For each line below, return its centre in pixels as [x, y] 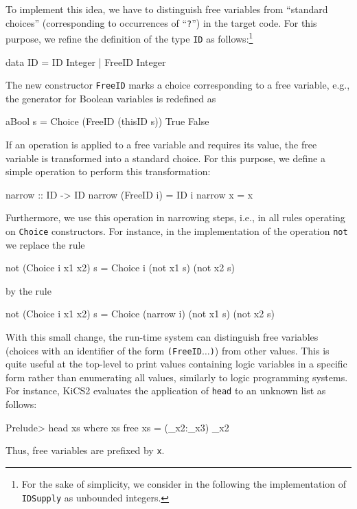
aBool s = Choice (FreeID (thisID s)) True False [107, 121]
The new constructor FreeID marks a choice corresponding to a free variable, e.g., [178, 85]
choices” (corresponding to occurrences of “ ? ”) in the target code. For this [161, 22]
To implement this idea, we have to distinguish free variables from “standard [167, 9]
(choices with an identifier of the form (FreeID [104, 350]
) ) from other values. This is [269, 350]
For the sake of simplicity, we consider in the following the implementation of [184, 483]
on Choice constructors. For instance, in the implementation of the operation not [177, 230]
